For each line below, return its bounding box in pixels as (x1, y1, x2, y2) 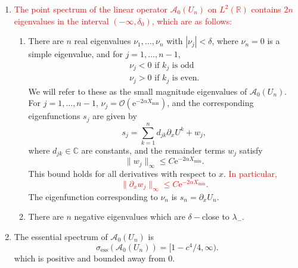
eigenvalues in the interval (14, 14, 109, 27)
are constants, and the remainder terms (81, 144, 225, 156)
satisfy (239, 144, 263, 156)
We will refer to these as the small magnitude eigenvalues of (28, 85, 247, 97)
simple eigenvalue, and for (28, 48, 123, 60)
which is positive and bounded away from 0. (14, 251, 175, 264)
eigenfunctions (28, 110, 80, 122)
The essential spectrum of (14, 230, 108, 242)
